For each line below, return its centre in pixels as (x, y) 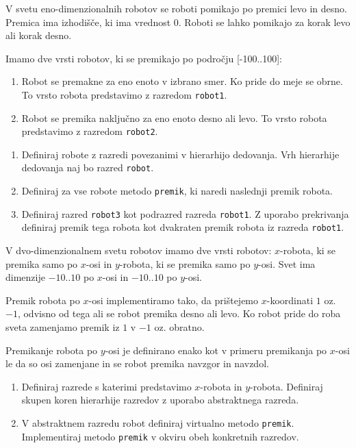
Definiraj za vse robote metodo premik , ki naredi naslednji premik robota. (177, 191)
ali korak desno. (39, 35)
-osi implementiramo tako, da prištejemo (174, 300)
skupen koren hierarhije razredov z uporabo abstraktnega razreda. (160, 400)
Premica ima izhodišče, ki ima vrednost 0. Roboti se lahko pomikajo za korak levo (178, 22)
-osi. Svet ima (287, 263)
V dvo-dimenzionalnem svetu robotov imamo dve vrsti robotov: (139, 250)
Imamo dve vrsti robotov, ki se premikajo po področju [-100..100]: (144, 58)
